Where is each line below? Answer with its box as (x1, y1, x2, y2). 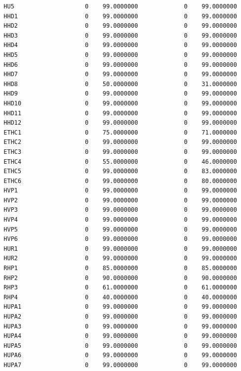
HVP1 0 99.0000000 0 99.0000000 (3, 187, 237, 194)
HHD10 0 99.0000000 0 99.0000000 (3, 99, 237, 107)
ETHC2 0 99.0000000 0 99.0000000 (3, 139, 237, 146)
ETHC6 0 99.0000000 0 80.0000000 (3, 177, 237, 185)
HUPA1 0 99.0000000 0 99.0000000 (3, 303, 237, 311)
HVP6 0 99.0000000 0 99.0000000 (3, 235, 237, 243)
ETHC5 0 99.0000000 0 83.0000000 (3, 168, 237, 175)
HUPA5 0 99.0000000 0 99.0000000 (3, 342, 237, 349)
